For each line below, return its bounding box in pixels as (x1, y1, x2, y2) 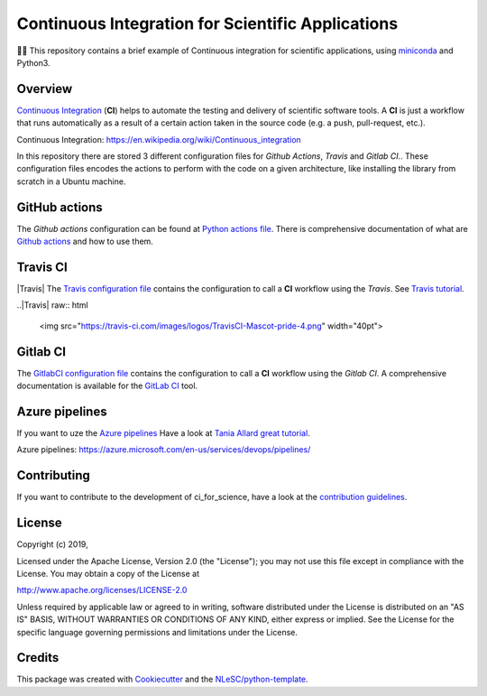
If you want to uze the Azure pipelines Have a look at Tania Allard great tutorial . (16, 427, 310, 438)
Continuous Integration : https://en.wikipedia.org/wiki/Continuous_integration (16, 134, 301, 144)
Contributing (16, 468, 90, 483)
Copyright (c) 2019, (16, 539, 89, 550)
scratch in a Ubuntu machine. (16, 176, 126, 187)
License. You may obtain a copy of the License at (16, 568, 200, 579)
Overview (16, 81, 73, 97)
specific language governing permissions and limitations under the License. (16, 626, 298, 637)
